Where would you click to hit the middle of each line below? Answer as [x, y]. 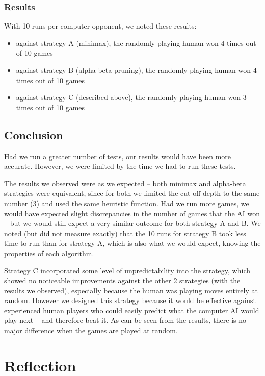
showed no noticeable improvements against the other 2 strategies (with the [122, 280]
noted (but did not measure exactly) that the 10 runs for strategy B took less [125, 233]
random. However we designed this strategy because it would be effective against [130, 300]
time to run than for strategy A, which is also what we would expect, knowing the [132, 243]
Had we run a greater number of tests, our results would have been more [118, 156]
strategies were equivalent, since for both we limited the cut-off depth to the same [132, 193]
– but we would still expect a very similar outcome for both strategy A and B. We [132, 223]
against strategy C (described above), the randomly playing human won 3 [131, 97]
